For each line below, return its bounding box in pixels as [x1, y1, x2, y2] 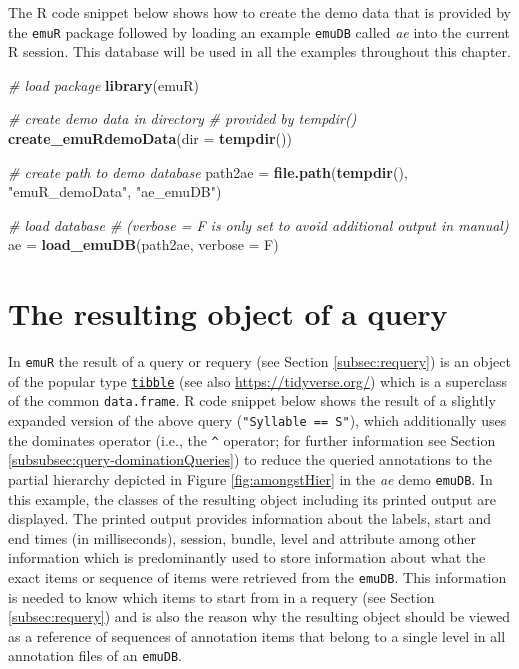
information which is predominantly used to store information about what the [8, 547, 486, 568]
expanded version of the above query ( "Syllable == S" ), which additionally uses [8, 410, 507, 431]
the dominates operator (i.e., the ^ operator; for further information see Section [8, 429, 496, 450]
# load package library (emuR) [8, 74, 199, 95]
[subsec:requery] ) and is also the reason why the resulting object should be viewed [8, 606, 510, 627]
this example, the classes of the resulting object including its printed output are [8, 488, 496, 509]
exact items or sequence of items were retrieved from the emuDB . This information [8, 567, 507, 588]
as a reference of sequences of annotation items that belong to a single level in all [8, 625, 506, 646]
